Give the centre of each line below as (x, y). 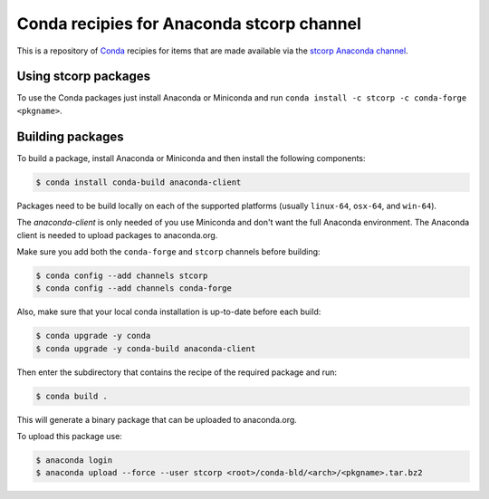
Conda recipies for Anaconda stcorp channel (189, 24)
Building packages (70, 136)
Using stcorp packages (84, 77)
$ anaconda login (74, 460)
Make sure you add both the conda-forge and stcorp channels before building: (168, 251)
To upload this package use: (69, 436)
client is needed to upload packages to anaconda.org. (117, 235)
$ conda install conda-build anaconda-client (139, 182)
